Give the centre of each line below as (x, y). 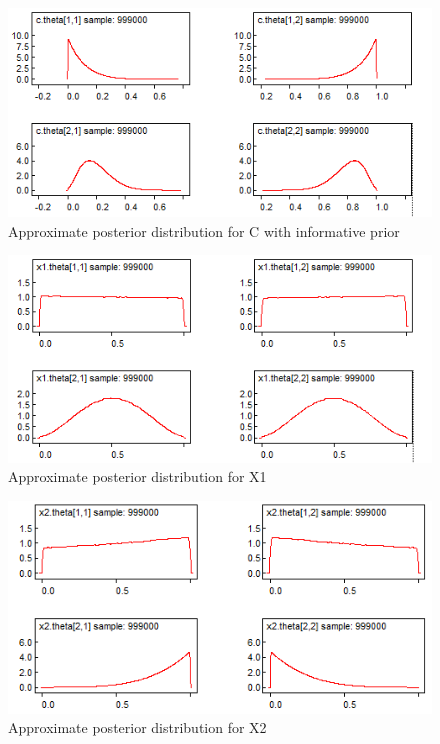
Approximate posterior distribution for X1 (137, 476)
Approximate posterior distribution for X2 (137, 727)
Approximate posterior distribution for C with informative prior (204, 230)
